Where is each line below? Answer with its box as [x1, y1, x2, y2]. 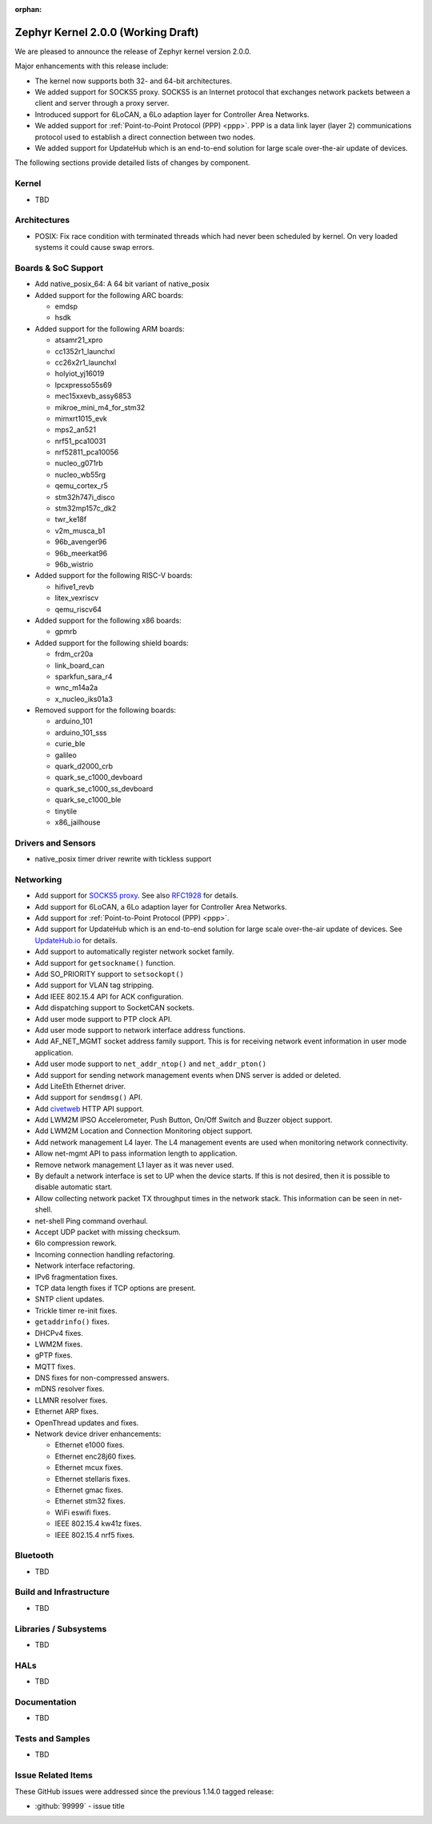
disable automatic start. [34, 1182, 113, 1192]
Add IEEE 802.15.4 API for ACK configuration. [34, 991, 184, 1001]
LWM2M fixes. [34, 1339, 83, 1349]
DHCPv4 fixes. [34, 1328, 84, 1338]
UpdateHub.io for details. [34, 935, 118, 945]
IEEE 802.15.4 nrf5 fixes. [54, 1530, 135, 1540]
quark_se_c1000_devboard [54, 773, 143, 782]
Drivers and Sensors [14, 837, 96, 849]
